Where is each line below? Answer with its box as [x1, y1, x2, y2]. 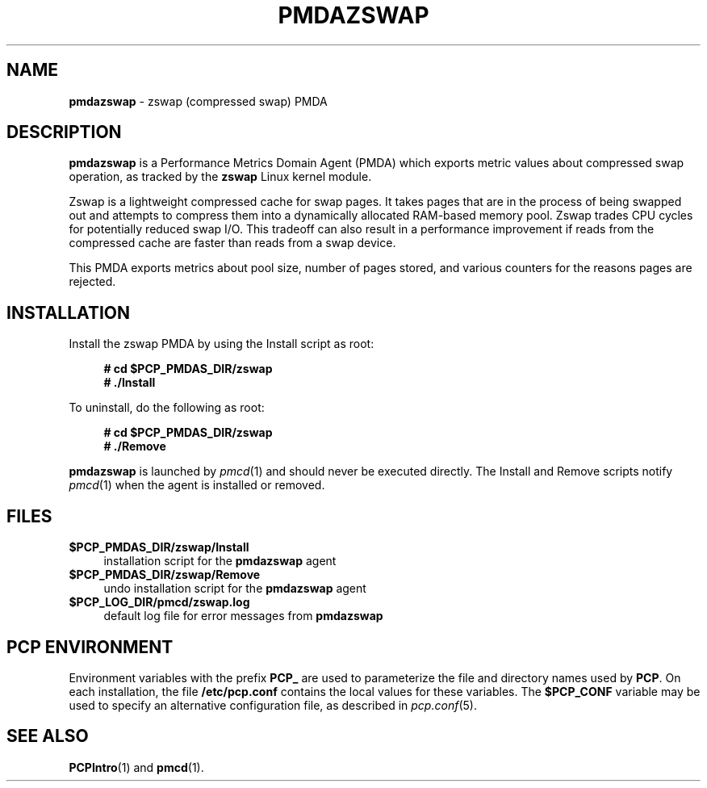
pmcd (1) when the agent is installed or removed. [69, 478, 325, 492]
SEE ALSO [6, 726, 89, 747]
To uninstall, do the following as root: [69, 400, 265, 415]
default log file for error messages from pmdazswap [103, 609, 383, 623]
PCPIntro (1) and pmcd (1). [69, 760, 204, 774]
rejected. [69, 275, 116, 289]
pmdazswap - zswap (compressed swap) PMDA [69, 94, 328, 108]
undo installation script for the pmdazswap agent [103, 581, 366, 596]
